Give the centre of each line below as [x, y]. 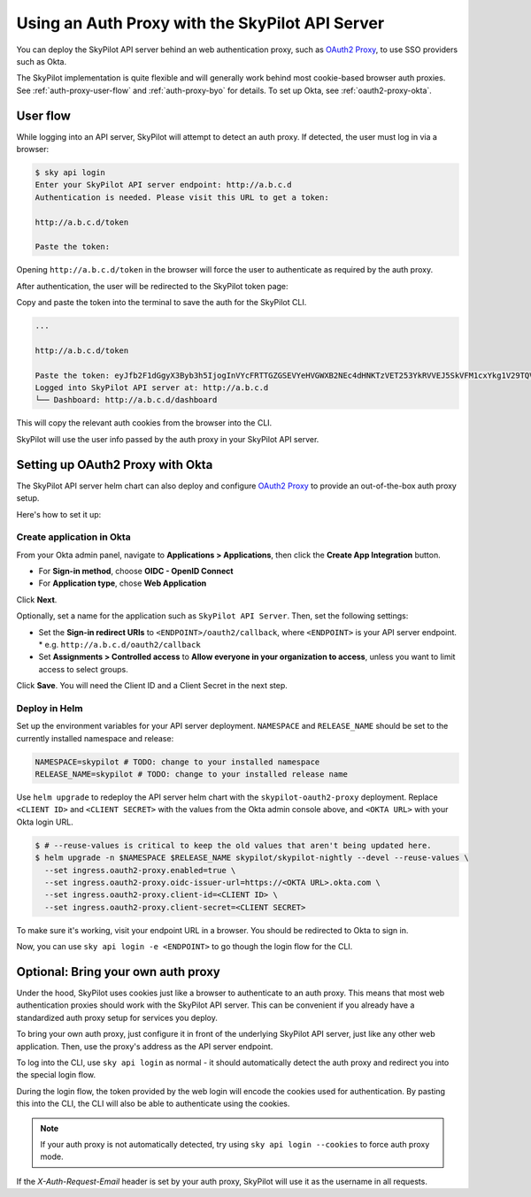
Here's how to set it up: [59, 514]
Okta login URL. [45, 822]
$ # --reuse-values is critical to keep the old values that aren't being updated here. [234, 845]
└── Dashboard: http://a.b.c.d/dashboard [126, 400]
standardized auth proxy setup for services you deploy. [117, 1017]
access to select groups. [83, 669]
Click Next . [37, 599]
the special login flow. [56, 1075]
